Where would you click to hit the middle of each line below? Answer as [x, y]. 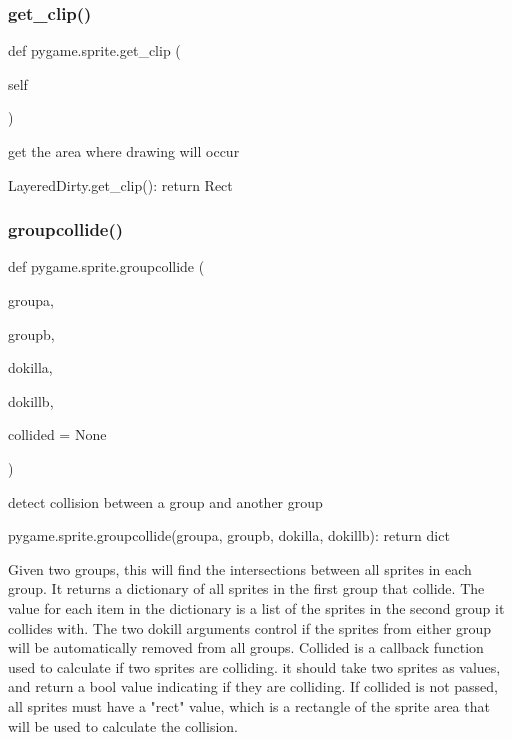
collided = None [57, 434]
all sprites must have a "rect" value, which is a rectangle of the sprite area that [249, 705]
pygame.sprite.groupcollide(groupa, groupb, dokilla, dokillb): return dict [229, 535]
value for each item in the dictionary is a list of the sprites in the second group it [256, 607]
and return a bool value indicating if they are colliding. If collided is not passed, [253, 686]
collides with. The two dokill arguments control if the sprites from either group [250, 627]
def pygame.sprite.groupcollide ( [106, 266]
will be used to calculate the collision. [123, 725]
